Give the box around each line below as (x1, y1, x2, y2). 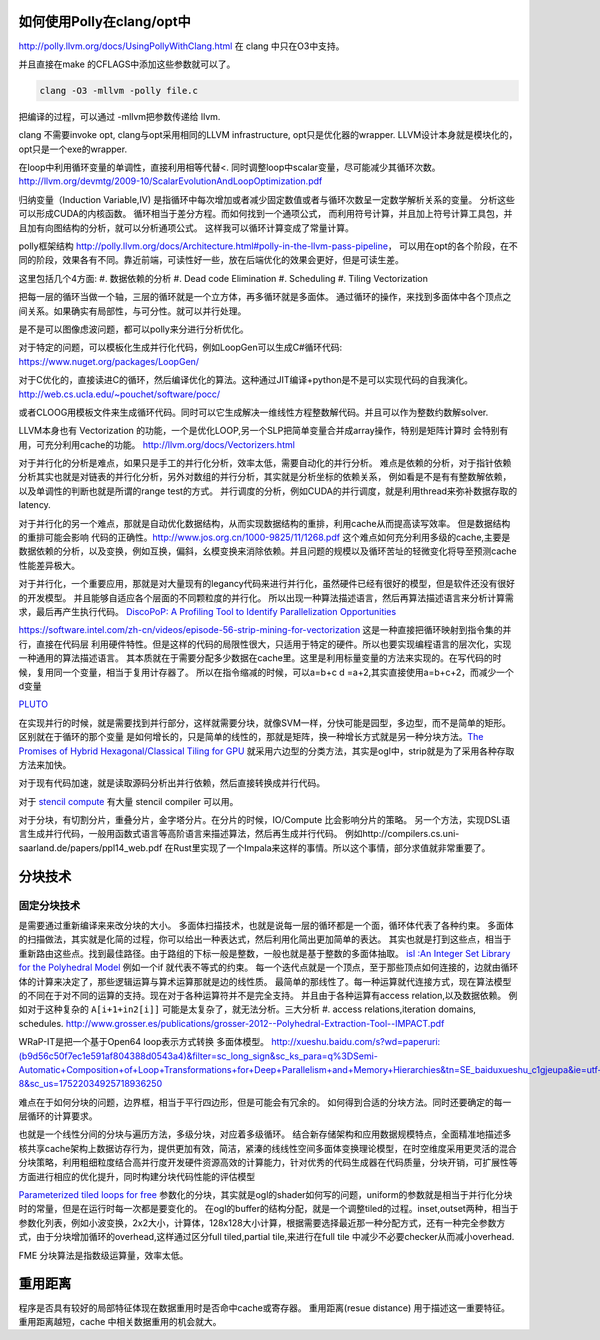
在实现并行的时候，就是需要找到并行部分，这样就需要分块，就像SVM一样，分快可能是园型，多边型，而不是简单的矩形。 (18, 716, 512, 729)
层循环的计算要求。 (18, 1110, 98, 1122)
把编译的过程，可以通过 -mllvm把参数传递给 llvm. (18, 110, 221, 122)
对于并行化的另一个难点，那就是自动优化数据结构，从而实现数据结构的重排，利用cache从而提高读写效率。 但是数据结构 (18, 517, 511, 529)
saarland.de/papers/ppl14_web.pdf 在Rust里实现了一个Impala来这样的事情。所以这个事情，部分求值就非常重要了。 (18, 841, 491, 854)
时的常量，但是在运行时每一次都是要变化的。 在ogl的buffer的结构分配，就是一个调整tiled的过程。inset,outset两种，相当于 (18, 1203, 519, 1215)
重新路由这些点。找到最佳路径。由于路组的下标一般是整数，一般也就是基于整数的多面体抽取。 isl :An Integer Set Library (18, 947, 511, 959)
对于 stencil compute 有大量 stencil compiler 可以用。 (18, 795, 239, 807)
